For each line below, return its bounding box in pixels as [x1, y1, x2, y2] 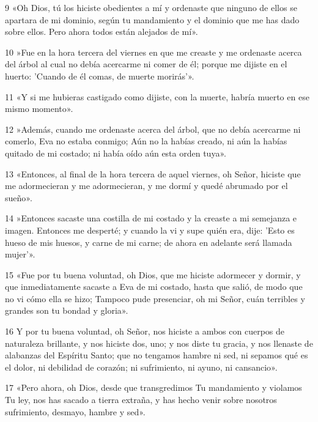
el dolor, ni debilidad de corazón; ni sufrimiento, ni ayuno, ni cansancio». [5, 360, 278, 373]
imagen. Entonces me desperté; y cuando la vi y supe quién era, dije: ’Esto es [5, 223, 295, 236]
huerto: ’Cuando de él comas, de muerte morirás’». [5, 69, 194, 82]
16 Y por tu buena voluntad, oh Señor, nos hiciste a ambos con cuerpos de [5, 325, 284, 338]
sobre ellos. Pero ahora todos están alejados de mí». [5, 25, 198, 38]
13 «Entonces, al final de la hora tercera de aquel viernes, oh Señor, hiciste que [5, 167, 301, 180]
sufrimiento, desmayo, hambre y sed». [5, 405, 146, 418]
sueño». [5, 191, 32, 204]
